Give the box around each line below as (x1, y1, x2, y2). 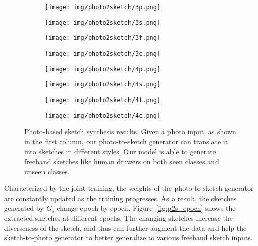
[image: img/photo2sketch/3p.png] (45, 4, 161, 11)
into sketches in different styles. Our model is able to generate (24, 146, 216, 157)
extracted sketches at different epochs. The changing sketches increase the (4, 213, 233, 223)
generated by (4, 203, 44, 213)
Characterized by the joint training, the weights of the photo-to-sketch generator (4, 183, 254, 193)
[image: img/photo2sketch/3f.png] (45, 34, 161, 42)
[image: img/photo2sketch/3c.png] (45, 50, 161, 57)
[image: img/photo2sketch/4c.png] (45, 112, 161, 119)
